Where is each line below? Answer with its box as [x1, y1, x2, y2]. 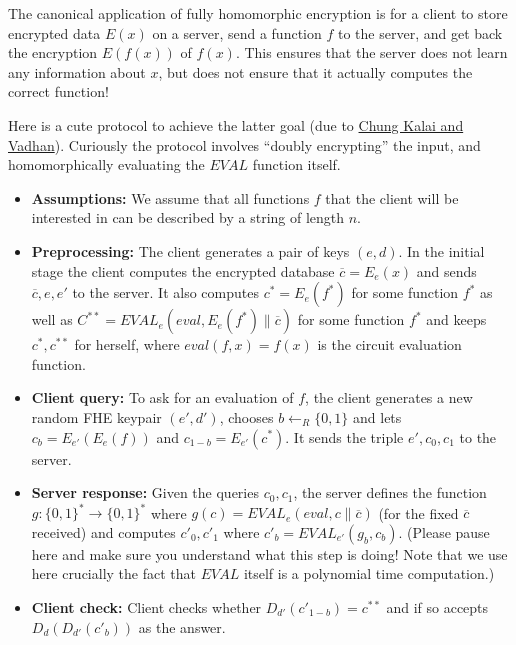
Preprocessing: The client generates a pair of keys [31, 240, 350, 261]
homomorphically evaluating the [8, 154, 205, 175]
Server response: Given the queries [31, 482, 259, 503]
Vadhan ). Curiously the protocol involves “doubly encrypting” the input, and [8, 134, 481, 155]
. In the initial [398, 240, 485, 261]
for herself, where [74, 334, 180, 355]
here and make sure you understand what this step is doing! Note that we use [31, 543, 508, 564]
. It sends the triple [285, 426, 404, 447]
